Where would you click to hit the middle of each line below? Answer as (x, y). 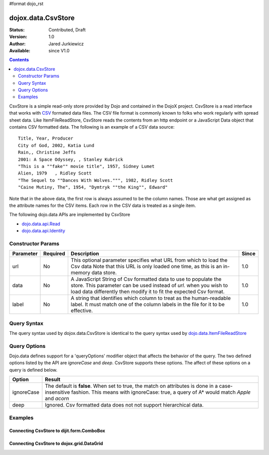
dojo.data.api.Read (41, 224)
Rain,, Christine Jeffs (47, 152)
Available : (20, 51)
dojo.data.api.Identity (44, 231)
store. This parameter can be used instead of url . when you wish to (149, 286)
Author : (17, 44)
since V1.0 (59, 51)
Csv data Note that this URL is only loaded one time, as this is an (146, 267)
